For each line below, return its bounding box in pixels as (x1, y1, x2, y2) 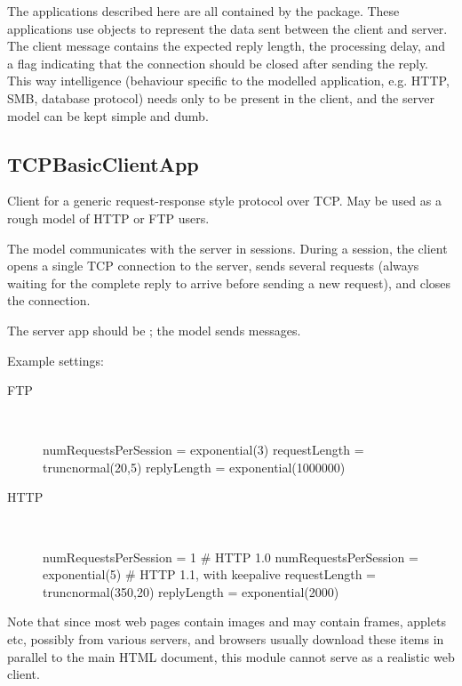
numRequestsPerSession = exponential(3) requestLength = (43, 440, 364, 459)
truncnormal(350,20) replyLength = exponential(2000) (43, 582, 339, 601)
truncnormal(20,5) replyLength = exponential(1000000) (43, 457, 346, 476)
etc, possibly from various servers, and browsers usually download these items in (7, 630, 444, 649)
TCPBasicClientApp (7, 149, 199, 177)
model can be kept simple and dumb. (7, 106, 209, 125)
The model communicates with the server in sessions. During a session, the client (7, 238, 448, 257)
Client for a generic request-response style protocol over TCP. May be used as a (7, 191, 442, 210)
